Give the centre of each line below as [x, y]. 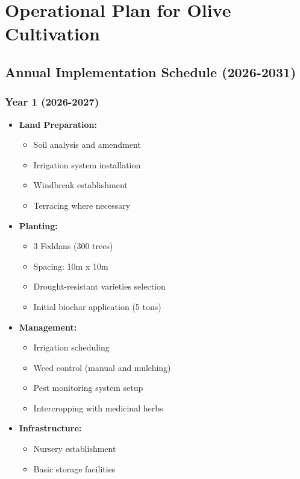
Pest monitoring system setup [88, 388]
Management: [48, 327]
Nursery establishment [75, 449]
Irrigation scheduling [71, 347]
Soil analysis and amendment [87, 144]
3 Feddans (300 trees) [73, 246]
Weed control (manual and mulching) [102, 367]
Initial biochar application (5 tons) [97, 306]
